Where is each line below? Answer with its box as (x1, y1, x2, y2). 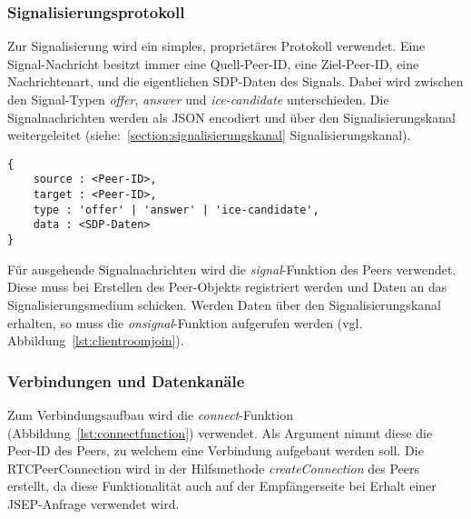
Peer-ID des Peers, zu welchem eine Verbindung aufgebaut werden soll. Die (7, 441, 424, 460)
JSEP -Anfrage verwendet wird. (7, 494, 180, 513)
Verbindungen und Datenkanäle (7, 369, 245, 392)
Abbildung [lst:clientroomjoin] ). (7, 331, 184, 350)
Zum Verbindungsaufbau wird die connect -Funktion (7, 404, 293, 424)
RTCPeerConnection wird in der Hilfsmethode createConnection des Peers (7, 458, 420, 477)
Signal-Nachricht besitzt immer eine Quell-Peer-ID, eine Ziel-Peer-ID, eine (7, 54, 419, 73)
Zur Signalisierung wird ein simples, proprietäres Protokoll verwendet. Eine (7, 36, 426, 55)
